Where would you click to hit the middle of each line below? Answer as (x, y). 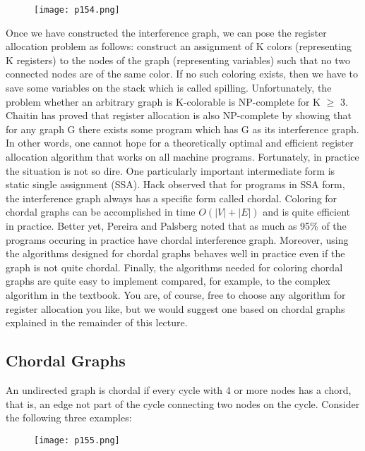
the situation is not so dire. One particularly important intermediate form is (170, 170)
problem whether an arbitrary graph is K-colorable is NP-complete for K (163, 101)
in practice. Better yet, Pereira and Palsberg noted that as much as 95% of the (176, 225)
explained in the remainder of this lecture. (97, 322)
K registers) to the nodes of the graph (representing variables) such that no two (178, 60)
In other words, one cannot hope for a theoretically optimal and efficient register (180, 143)
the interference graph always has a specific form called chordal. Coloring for (172, 198)
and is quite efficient (306, 212)
